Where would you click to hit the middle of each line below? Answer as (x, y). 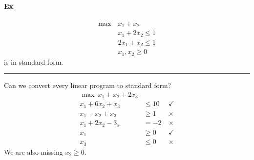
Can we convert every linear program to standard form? (88, 85)
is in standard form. (34, 62)
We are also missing (33, 151)
